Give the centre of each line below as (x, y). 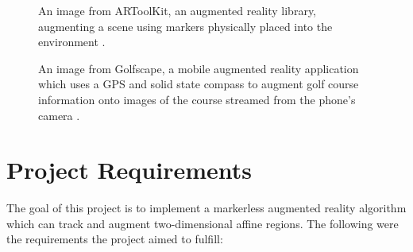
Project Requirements (129, 170)
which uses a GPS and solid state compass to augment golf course (199, 84)
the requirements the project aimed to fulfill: (115, 239)
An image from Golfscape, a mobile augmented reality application (199, 68)
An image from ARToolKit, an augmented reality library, (177, 10)
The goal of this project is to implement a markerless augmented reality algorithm (206, 208)
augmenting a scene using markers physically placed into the (185, 26)
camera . (59, 115)
